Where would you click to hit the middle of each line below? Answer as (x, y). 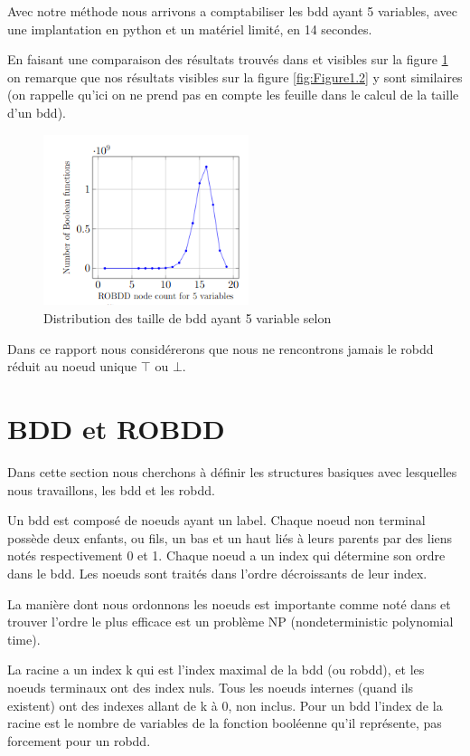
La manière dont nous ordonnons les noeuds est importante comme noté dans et (229, 603)
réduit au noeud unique (72, 366)
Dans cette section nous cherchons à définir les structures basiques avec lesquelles (232, 472)
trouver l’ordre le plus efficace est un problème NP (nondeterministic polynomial (230, 622)
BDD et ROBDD (116, 429)
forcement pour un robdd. (79, 740)
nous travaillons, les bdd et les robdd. (111, 489)
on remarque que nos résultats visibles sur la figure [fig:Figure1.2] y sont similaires (235, 77)
